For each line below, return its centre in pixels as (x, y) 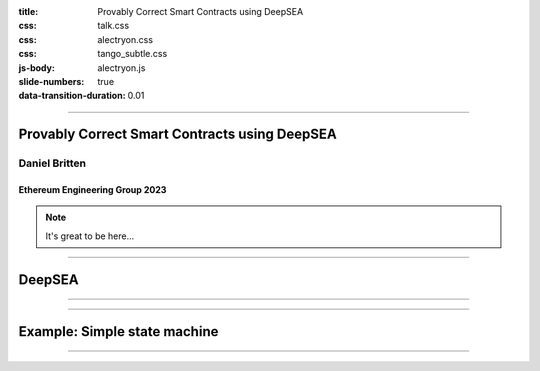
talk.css (113, 26)
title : (28, 11)
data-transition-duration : (72, 96)
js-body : (36, 67)
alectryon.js (121, 67)
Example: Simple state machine (118, 331)
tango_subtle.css (132, 54)
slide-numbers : (51, 81)
